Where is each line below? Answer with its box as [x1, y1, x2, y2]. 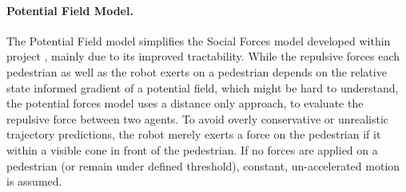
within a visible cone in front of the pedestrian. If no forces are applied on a [6, 141, 378, 158]
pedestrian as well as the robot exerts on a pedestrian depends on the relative [6, 63, 387, 80]
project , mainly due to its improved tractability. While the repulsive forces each [6, 48, 400, 65]
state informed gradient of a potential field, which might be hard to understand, [6, 79, 399, 96]
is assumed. [6, 173, 62, 190]
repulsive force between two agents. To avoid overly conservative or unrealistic [6, 110, 389, 127]
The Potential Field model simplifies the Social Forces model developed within [6, 32, 391, 49]
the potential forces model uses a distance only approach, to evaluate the [6, 95, 364, 112]
